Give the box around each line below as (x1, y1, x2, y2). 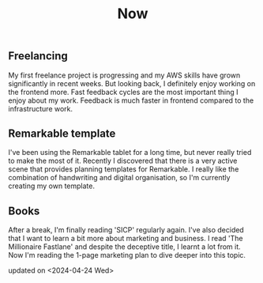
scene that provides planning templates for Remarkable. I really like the (8, 164, 239, 174)
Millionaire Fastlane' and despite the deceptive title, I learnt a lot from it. (8, 242, 241, 251)
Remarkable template (8, 127, 116, 140)
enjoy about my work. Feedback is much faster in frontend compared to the (8, 96, 254, 105)
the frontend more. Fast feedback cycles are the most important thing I (8, 87, 239, 96)
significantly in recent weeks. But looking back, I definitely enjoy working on (8, 78, 256, 88)
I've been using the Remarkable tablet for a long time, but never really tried (8, 148, 252, 157)
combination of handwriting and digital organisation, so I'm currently (8, 173, 231, 183)
